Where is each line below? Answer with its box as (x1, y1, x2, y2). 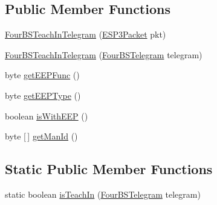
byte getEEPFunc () (5, 69, 80, 81)
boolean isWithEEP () (5, 109, 88, 122)
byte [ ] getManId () (5, 130, 78, 143)
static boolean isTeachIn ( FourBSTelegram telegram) (5, 187, 201, 200)
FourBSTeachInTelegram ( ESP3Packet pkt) (5, 28, 166, 41)
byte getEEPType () (5, 89, 81, 101)
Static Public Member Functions (5, 160, 213, 178)
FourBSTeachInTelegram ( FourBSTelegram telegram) (5, 48, 202, 61)
